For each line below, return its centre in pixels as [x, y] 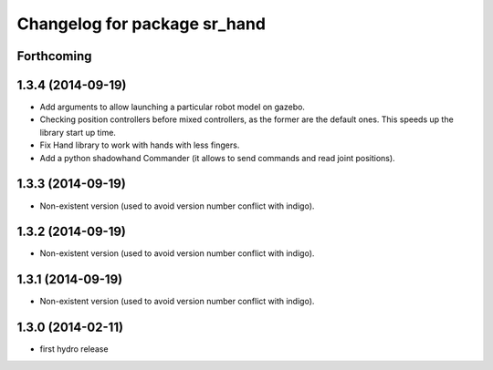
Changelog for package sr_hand [142, 24]
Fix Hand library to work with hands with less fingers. [140, 145]
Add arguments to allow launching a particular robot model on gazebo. [173, 107]
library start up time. [78, 132]
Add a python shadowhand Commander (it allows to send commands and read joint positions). [218, 158]
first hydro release [74, 349]
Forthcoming [54, 56]
